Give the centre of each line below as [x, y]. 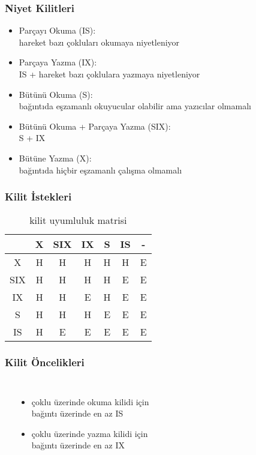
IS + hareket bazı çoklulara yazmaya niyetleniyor [109, 74]
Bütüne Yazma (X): [55, 158]
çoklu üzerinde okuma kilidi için [90, 401]
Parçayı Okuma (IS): [57, 30]
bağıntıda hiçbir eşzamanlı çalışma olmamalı [100, 170]
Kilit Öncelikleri [45, 362]
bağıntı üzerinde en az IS [77, 413]
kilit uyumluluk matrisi [78, 220]
